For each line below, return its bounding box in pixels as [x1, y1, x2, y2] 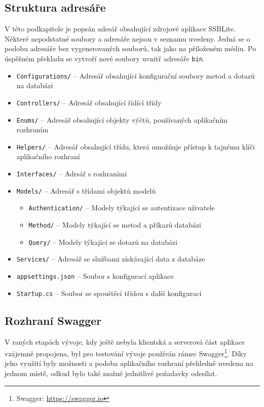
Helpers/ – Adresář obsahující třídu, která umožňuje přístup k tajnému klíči [16, 141, 255, 152]
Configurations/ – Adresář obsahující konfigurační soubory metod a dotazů [16, 70, 255, 81]
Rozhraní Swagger [5, 312, 102, 328]
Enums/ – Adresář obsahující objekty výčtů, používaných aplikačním [16, 114, 228, 125]
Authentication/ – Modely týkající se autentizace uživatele [28, 202, 215, 213]
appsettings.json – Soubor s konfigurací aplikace [16, 270, 174, 281]
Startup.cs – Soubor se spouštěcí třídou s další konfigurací [16, 287, 202, 298]
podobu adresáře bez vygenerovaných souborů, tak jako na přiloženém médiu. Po [5, 43, 256, 54]
